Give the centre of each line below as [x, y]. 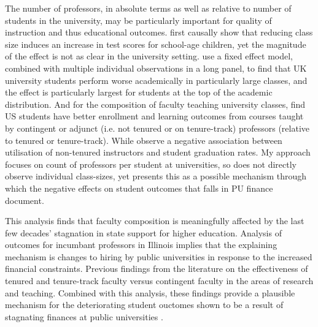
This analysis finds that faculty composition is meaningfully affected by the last [155, 221]
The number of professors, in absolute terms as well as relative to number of [148, 8]
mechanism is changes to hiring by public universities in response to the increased [159, 256]
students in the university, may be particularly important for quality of [138, 20]
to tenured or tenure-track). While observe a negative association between [144, 140]
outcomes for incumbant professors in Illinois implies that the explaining [141, 245]
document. [25, 200]
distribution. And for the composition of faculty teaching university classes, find [155, 104]
